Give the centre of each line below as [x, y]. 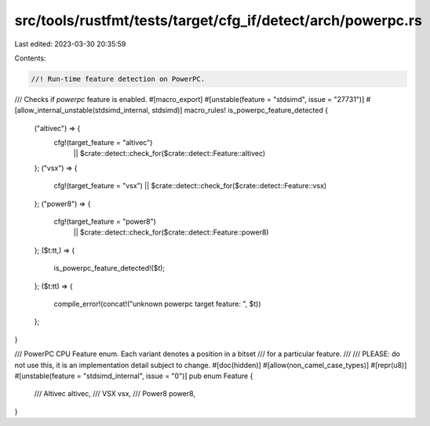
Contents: [30, 58]
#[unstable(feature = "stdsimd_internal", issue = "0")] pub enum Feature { [134, 376]
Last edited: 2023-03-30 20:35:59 [70, 44]
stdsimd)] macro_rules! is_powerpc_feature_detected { [240, 111]
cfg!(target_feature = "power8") [105, 222]
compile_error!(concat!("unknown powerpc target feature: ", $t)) [158, 304]
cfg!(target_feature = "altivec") [103, 143]
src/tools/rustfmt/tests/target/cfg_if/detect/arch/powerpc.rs [219, 20]
